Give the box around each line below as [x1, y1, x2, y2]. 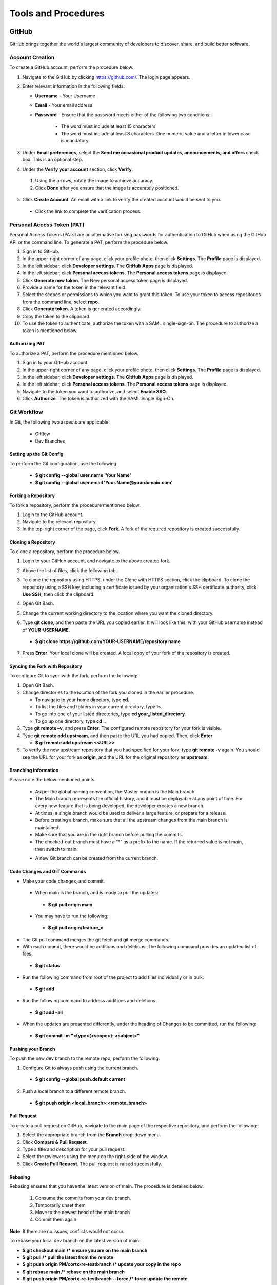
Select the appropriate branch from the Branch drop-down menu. [22, 1131, 161, 1138]
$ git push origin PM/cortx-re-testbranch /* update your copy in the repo [22, 1261, 181, 1268]
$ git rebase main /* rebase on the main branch [22, 1269, 125, 1275]
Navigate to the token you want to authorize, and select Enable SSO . [22, 388, 167, 394]
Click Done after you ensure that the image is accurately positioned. [35, 185, 179, 191]
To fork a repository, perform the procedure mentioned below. [9, 502, 141, 508]
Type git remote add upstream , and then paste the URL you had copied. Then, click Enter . [22, 732, 214, 739]
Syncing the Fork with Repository [9, 663, 82, 669]
